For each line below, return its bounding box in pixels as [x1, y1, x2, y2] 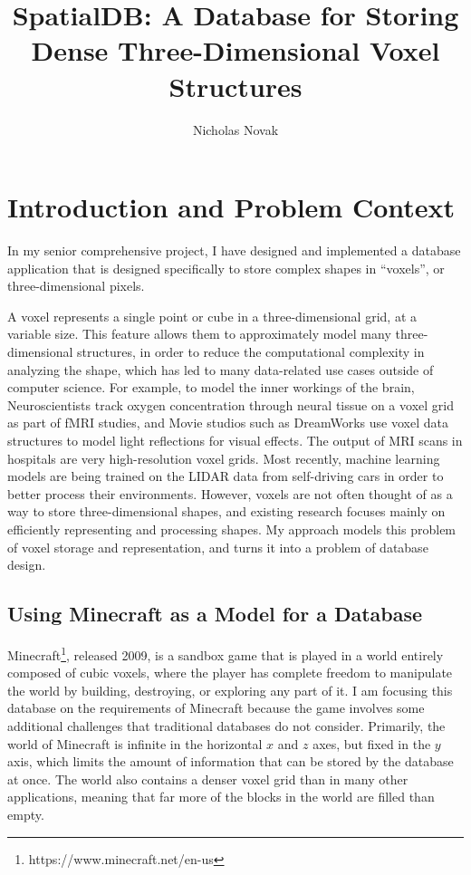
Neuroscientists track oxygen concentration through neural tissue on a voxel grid [7, 395, 454, 414]
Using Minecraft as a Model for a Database [7, 600, 423, 628]
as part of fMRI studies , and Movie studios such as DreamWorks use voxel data [7, 413, 448, 432]
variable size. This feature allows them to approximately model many [7, 324, 391, 343]
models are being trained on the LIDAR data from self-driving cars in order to [7, 466, 444, 486]
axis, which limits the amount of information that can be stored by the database [7, 752, 454, 771]
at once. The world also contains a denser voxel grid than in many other [7, 769, 409, 788]
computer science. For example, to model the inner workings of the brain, [7, 378, 415, 397]
